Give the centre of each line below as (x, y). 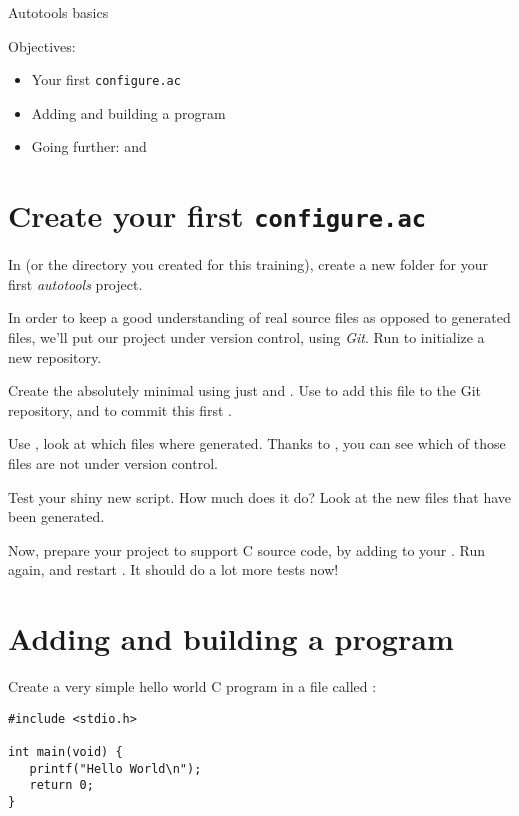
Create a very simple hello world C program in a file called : (192, 686)
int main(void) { (65, 752)
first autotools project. (75, 283)
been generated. (56, 516)
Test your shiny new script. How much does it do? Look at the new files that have (260, 496)
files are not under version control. (113, 463)
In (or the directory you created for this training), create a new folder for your (248, 264)
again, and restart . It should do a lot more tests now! (173, 569)
